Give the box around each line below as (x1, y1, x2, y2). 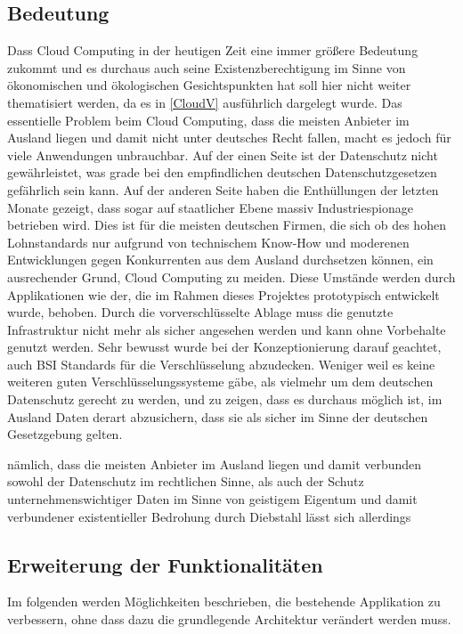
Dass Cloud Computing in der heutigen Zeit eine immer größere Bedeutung (7, 41, 418, 60)
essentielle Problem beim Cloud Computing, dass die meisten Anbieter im (7, 110, 410, 129)
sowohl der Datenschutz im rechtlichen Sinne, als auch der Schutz (7, 472, 364, 491)
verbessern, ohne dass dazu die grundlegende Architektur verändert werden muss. (7, 610, 451, 629)
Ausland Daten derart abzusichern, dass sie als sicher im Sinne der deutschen (7, 407, 428, 426)
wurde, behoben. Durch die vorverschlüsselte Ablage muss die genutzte (7, 303, 394, 321)
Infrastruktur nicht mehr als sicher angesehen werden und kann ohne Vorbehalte (7, 320, 446, 338)
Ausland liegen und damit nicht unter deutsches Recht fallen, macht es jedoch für (7, 128, 451, 147)
